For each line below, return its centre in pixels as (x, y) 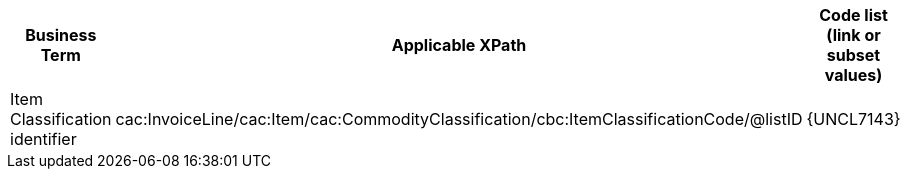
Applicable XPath (459, 45)
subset (853, 55)
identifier (43, 139)
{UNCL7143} (853, 119)
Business (61, 35)
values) (853, 75)
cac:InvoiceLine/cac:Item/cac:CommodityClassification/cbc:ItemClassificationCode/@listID (459, 119)
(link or (853, 35)
